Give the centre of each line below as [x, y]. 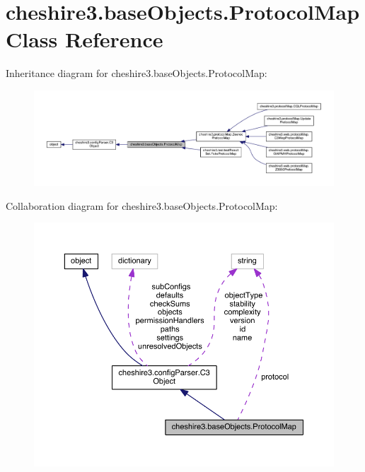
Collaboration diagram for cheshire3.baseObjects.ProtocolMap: [142, 205]
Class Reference [85, 39]
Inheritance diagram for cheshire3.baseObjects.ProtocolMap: [137, 73]
